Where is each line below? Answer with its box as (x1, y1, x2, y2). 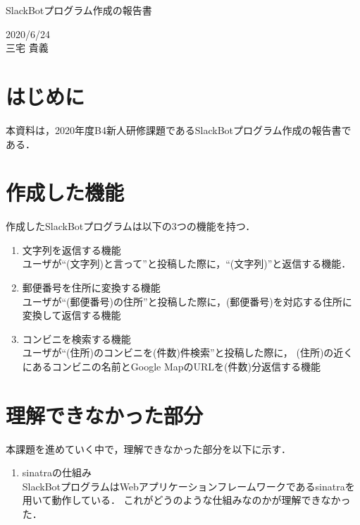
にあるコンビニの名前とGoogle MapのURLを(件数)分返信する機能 (22, 358, 321, 373)
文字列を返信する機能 (22, 242, 121, 257)
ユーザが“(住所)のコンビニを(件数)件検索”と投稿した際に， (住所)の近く (22, 345, 354, 360)
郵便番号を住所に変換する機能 (22, 280, 161, 294)
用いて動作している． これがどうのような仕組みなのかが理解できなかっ (22, 493, 351, 507)
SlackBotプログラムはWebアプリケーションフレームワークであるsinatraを (22, 478, 355, 493)
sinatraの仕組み (22, 465, 92, 480)
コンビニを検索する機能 (22, 331, 131, 346)
